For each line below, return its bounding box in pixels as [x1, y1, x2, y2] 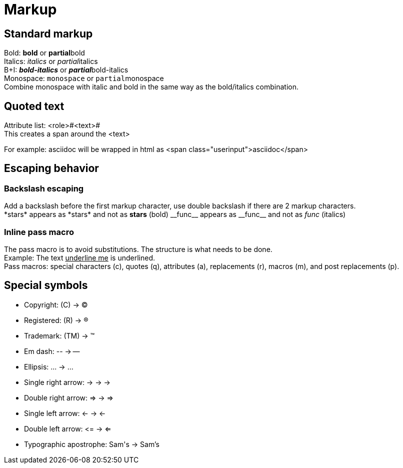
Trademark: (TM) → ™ [24, 331, 95, 340]
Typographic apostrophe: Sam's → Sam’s [24, 439, 159, 448]
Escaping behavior [4, 162, 99, 175]
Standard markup [4, 27, 93, 40]
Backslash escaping [4, 183, 84, 193]
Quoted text [4, 99, 64, 112]
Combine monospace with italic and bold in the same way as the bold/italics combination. [4, 82, 299, 91]
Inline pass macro [4, 226, 74, 237]
